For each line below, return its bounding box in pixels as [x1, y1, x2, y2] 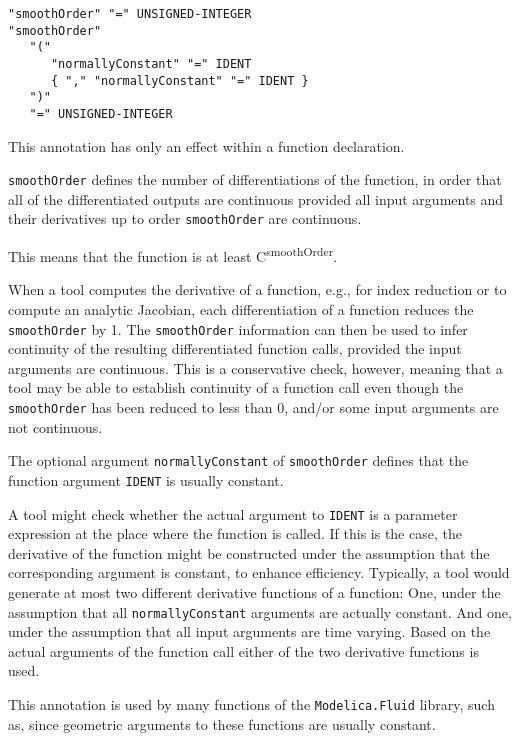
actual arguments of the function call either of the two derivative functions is [8, 640, 479, 661]
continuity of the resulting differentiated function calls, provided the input [8, 338, 462, 359]
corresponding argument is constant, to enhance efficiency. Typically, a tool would [8, 562, 510, 583]
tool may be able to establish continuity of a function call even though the [8, 377, 464, 398]
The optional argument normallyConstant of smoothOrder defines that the [8, 450, 469, 471]
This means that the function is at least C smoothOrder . [8, 243, 338, 266]
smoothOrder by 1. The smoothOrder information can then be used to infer [8, 318, 468, 339]
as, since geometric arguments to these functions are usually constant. [8, 713, 436, 734]
